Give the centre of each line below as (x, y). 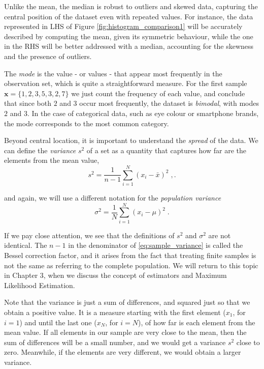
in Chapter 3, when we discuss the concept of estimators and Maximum (115, 275)
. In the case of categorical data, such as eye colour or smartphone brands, (143, 113)
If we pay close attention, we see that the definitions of (89, 235)
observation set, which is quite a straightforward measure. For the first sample (126, 83)
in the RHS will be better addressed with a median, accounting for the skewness (129, 46)
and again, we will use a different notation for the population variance (113, 198)
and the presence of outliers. (48, 56)
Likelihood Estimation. (40, 285)
